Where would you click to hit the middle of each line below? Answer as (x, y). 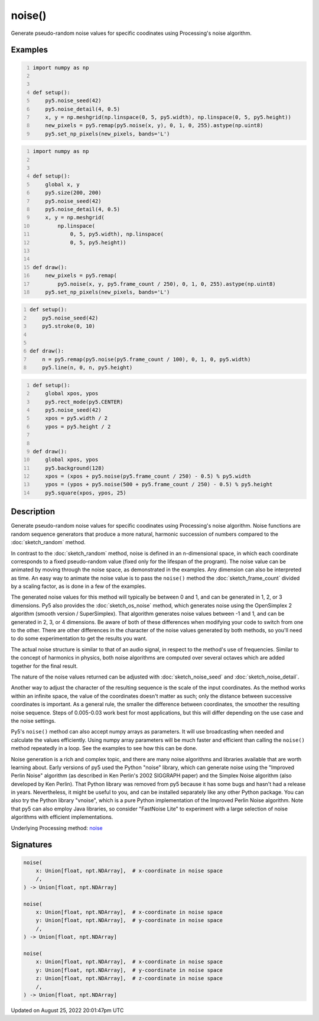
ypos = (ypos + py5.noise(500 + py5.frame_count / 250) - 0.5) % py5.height (159, 484)
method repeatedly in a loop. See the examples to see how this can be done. (104, 748)
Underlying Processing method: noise (57, 828)
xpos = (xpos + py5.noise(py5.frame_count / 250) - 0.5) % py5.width (148, 476)
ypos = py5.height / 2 (78, 427)
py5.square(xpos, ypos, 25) (86, 493)
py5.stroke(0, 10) (69, 326)
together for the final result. (44, 666)
